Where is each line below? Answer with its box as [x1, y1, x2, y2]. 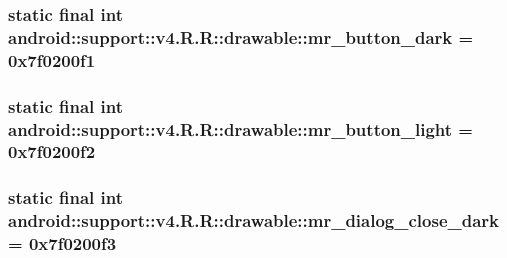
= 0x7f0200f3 [8, 231, 117, 256]
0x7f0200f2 [8, 139, 96, 164]
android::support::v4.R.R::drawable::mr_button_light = [8, 116, 473, 141]
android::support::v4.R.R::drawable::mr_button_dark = [8, 24, 474, 49]
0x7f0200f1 [8, 47, 96, 72]
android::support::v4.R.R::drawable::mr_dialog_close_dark [8, 208, 500, 233]
